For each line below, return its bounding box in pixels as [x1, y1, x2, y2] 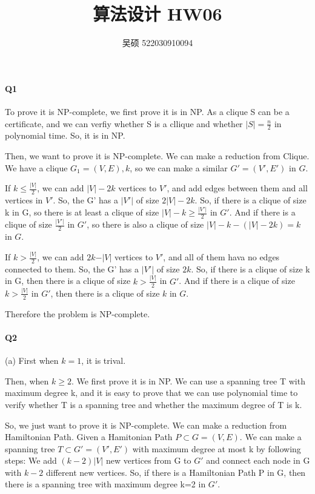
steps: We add [5, 454, 57, 467]
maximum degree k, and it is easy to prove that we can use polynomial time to [5, 386, 298, 399]
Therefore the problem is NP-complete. [5, 307, 150, 320]
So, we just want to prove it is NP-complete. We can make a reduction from [5, 418, 287, 431]
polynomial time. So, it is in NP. [5, 129, 125, 142]
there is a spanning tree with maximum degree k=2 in [5, 478, 206, 490]
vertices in [5, 194, 43, 206]
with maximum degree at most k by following [132, 442, 301, 455]
